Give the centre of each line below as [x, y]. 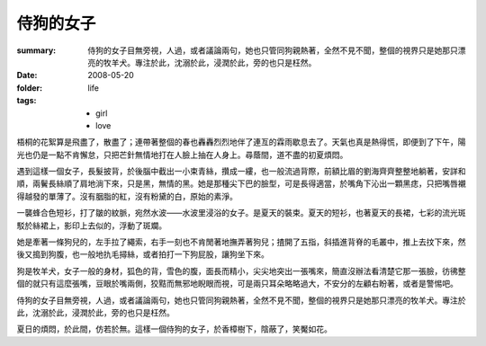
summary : [36, 50]
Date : [27, 75]
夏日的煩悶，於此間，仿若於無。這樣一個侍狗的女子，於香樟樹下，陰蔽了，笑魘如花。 [174, 329]
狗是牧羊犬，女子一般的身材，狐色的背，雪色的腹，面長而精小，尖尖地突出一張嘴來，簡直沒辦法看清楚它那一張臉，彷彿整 [241, 271]
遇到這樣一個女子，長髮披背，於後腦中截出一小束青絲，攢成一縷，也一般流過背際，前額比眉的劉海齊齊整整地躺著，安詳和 [241, 172]
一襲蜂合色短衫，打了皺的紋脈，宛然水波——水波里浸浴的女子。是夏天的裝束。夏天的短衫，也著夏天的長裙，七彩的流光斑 [241, 213]
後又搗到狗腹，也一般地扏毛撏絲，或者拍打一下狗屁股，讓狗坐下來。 [143, 254]
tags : [27, 101]
